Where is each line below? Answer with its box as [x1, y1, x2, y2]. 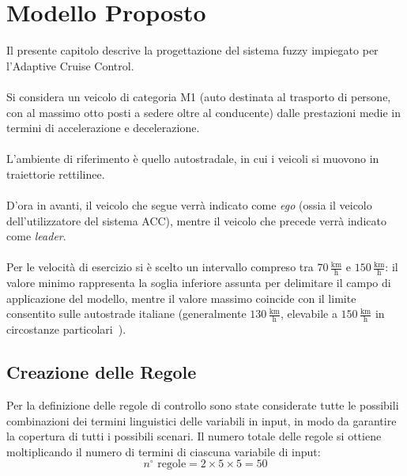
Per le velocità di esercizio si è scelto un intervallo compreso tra [6, 259, 314, 275]
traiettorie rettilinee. [6, 165, 105, 182]
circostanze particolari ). [6, 321, 126, 338]
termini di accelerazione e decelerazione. [6, 119, 200, 136]
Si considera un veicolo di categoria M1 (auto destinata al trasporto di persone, [6, 88, 391, 104]
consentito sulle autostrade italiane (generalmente [6, 305, 247, 322]
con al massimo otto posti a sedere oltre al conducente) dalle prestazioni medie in [6, 104, 401, 120]
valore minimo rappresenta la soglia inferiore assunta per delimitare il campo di [6, 274, 391, 291]
